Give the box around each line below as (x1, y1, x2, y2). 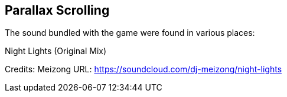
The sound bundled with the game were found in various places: (5, 28, 255, 38)
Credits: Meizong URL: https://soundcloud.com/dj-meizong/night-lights (5, 64, 282, 75)
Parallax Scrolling (5, 3, 110, 18)
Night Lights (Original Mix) (5, 46, 107, 56)
